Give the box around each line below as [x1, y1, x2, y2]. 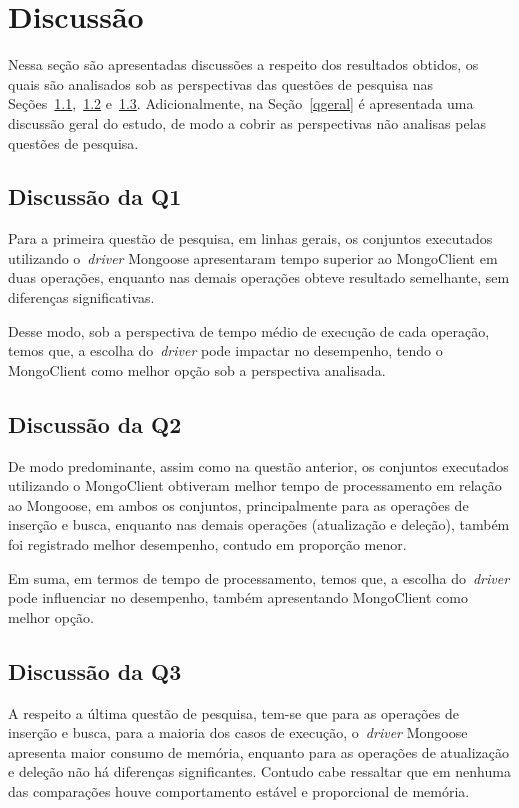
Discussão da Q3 [8, 655, 182, 686]
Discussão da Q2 [8, 408, 182, 439]
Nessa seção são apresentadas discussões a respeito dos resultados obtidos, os [8, 54, 479, 75]
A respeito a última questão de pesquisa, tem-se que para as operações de [8, 702, 459, 723]
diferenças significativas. [8, 287, 155, 308]
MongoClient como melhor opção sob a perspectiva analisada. [8, 359, 386, 380]
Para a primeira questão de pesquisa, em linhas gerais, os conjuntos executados [8, 228, 493, 249]
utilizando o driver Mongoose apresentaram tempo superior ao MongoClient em [8, 247, 498, 268]
